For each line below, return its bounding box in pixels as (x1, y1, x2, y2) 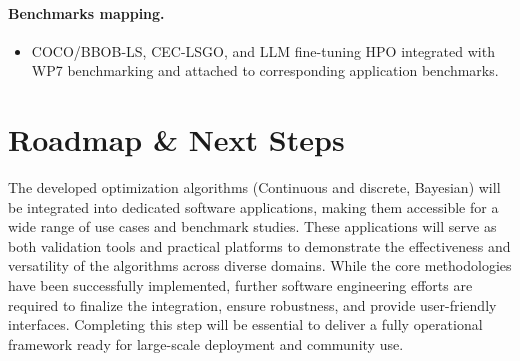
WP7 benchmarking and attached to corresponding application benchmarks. (31, 60, 499, 81)
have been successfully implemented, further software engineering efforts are (8, 275, 473, 296)
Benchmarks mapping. (8, 2, 165, 23)
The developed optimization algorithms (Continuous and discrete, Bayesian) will (8, 177, 501, 198)
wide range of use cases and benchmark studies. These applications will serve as (8, 216, 497, 237)
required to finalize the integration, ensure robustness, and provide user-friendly (8, 294, 497, 315)
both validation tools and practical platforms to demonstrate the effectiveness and (8, 235, 511, 256)
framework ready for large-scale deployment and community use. (8, 333, 404, 354)
